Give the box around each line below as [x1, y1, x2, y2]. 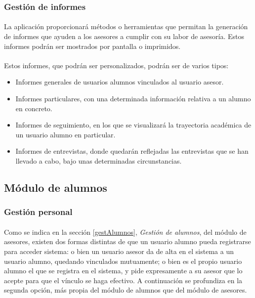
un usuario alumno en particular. [15, 129, 116, 139]
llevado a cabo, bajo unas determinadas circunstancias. [15, 155, 182, 166]
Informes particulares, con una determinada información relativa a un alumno [15, 93, 251, 103]
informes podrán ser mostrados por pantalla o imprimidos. [4, 41, 181, 51]
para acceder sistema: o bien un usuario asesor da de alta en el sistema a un [4, 246, 234, 256]
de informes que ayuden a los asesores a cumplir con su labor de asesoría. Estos [4, 31, 245, 42]
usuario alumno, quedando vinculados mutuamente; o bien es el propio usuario [4, 255, 242, 266]
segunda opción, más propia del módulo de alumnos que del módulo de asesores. [4, 285, 247, 295]
